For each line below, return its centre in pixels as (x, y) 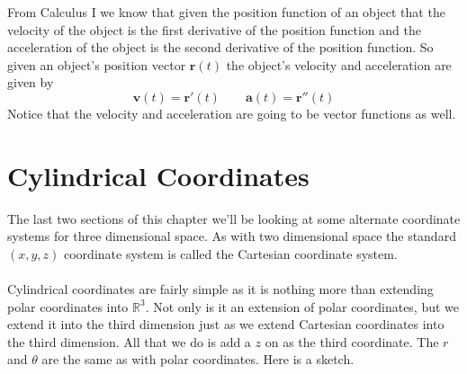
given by (31, 82)
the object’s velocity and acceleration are (339, 64)
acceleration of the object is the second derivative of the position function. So (220, 47)
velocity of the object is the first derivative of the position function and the (214, 29)
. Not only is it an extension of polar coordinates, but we (302, 306)
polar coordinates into (68, 306)
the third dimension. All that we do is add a (129, 341)
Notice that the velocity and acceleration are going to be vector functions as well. (232, 113)
